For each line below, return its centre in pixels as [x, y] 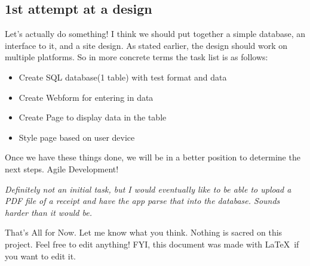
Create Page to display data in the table [93, 117]
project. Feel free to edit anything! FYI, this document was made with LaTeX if [152, 244]
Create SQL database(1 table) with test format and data [123, 77]
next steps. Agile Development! [62, 168]
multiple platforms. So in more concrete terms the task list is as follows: [136, 57]
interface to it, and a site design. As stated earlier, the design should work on [146, 45]
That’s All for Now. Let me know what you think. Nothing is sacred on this [144, 232]
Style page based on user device [77, 137]
